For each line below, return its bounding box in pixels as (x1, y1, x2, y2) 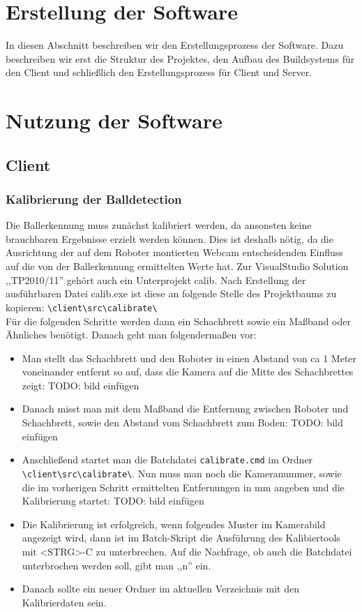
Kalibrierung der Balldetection (6, 190, 182, 207)
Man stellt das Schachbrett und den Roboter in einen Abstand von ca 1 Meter (22, 350, 357, 365)
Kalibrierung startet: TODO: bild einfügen (22, 493, 204, 508)
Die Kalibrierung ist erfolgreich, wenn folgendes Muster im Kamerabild (22, 516, 326, 531)
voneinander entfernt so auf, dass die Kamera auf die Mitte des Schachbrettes (22, 364, 354, 379)
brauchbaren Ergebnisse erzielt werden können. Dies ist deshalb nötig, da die (6, 231, 333, 246)
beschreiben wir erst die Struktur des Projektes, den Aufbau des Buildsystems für (6, 51, 355, 66)
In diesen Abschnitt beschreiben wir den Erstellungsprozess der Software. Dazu (6, 38, 344, 52)
